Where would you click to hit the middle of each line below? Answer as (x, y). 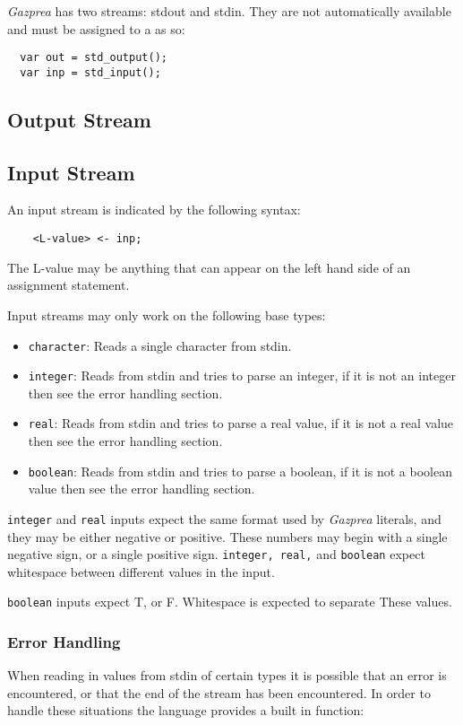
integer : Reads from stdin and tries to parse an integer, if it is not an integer (242, 376)
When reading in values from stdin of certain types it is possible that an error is (227, 675)
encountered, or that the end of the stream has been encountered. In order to (219, 692)
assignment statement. (69, 285)
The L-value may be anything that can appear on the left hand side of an (209, 267)
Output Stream (79, 119)
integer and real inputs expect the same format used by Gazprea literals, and (224, 518)
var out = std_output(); (94, 58)
